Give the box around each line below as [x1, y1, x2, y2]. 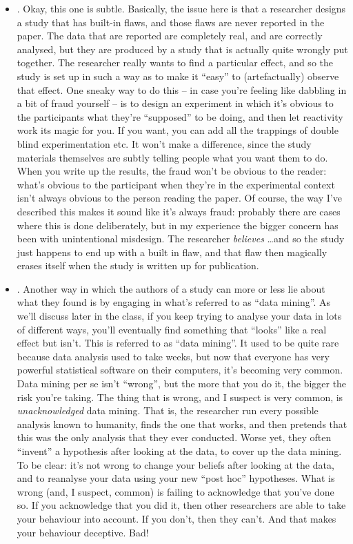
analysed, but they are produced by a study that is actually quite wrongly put [17, 41, 348, 56]
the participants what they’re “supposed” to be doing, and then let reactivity [17, 109, 343, 124]
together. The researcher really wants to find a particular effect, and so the [17, 55, 333, 70]
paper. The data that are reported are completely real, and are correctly [17, 28, 323, 43]
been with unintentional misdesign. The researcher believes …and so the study [17, 231, 345, 246]
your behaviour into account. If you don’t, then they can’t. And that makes [17, 511, 336, 525]
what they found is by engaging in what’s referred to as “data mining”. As [17, 295, 331, 309]
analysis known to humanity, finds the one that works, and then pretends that [17, 416, 347, 431]
